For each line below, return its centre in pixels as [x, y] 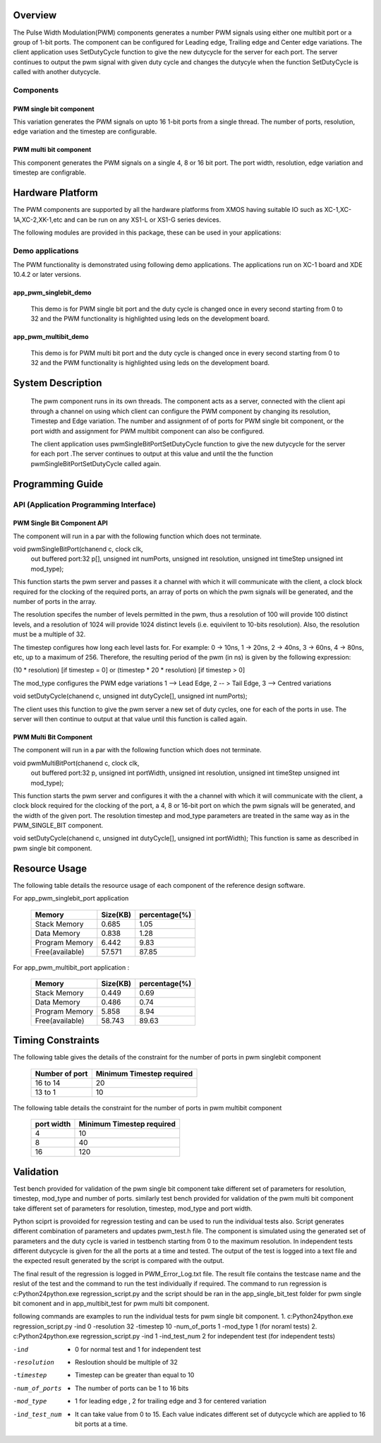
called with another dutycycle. [57, 72]
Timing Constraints [56, 1041]
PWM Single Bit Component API [61, 523]
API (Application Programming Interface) [85, 504]
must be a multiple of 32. [49, 634]
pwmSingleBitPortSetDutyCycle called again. [96, 463]
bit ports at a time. [102, 1424]
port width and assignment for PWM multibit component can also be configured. [147, 431]
